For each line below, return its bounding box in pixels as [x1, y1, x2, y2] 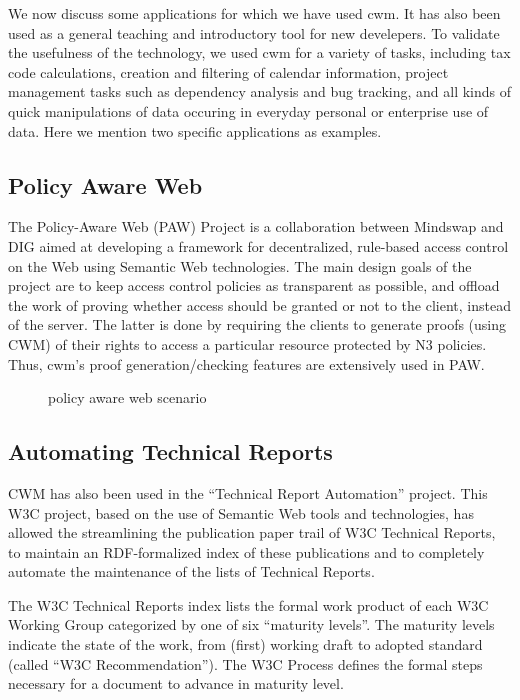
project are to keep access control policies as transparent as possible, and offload [8, 275, 500, 296]
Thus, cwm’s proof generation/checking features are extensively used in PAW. [8, 353, 485, 374]
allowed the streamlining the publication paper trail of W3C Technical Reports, [8, 522, 496, 543]
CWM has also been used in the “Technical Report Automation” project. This [8, 482, 488, 503]
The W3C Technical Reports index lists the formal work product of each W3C [8, 594, 489, 615]
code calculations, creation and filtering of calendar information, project [8, 61, 449, 82]
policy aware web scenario [48, 387, 207, 408]
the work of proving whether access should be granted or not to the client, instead [8, 294, 511, 315]
